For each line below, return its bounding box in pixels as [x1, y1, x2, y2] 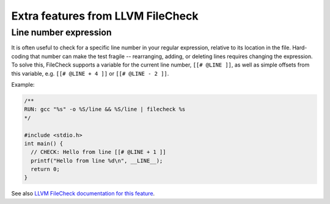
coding [11, 53, 29, 60]
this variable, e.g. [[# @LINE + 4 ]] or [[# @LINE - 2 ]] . [11, 70, 169, 77]
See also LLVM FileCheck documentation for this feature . [11, 190, 155, 197]
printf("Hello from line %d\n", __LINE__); [31, 157, 163, 164]
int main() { [24, 140, 64, 147]
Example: [11, 81, 35, 88]
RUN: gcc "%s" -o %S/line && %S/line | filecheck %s [24, 106, 186, 113]
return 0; [31, 166, 61, 173]
